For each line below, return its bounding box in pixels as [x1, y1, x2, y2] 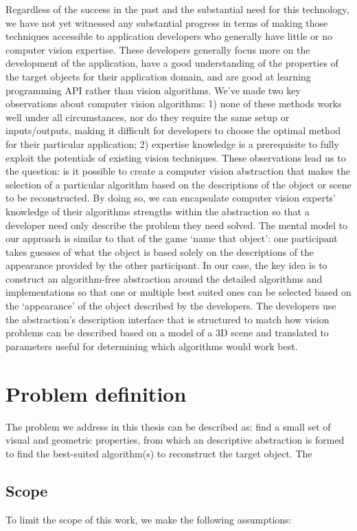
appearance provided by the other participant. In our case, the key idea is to [5, 258, 327, 272]
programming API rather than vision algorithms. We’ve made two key [5, 83, 301, 97]
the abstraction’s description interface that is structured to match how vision [5, 312, 330, 326]
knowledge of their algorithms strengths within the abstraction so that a [5, 204, 310, 218]
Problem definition [5, 379, 187, 407]
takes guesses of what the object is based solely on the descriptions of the [5, 244, 314, 259]
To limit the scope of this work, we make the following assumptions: [5, 512, 292, 526]
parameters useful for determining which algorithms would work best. [5, 338, 298, 353]
